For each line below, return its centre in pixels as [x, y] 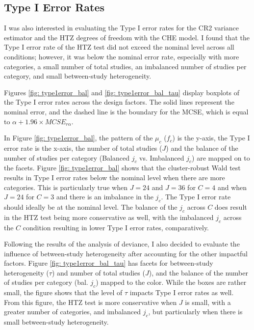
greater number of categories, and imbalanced [73, 312]
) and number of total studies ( [98, 272]
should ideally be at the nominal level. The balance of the [91, 206]
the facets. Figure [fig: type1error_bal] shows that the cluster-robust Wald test [122, 168]
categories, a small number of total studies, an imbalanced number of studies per [125, 66]
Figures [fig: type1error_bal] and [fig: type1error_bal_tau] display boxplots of [122, 92]
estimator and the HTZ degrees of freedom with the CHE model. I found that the [127, 37]
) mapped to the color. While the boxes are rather [171, 282]
